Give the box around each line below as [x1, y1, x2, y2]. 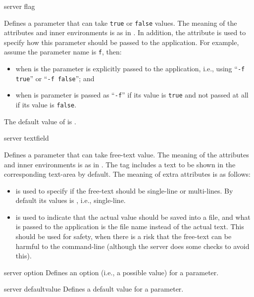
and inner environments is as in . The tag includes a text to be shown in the [4, 159, 236, 169]
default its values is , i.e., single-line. [15, 195, 126, 205]
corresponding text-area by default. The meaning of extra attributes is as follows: [4, 169, 251, 179]
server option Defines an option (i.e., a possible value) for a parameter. [4, 267, 219, 277]
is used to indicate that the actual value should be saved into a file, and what [15, 211, 251, 222]
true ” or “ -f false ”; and [15, 73, 95, 83]
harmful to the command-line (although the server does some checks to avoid [15, 241, 250, 251]
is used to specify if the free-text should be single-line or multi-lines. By [15, 185, 233, 196]
